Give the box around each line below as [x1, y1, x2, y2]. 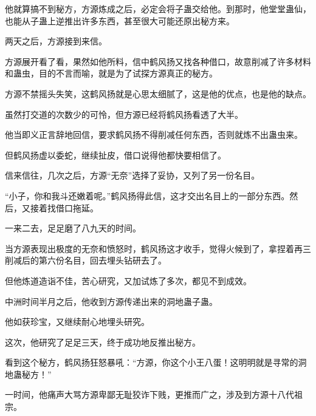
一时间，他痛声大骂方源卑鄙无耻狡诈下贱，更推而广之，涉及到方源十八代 [5, 388, 294, 401]
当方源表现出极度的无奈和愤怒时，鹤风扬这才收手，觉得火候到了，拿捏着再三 [5, 242, 311, 254]
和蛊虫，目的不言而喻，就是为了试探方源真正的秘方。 [5, 67, 218, 80]
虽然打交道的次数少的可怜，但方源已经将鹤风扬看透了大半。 [5, 107, 243, 120]
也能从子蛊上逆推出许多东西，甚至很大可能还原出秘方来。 [5, 14, 235, 27]
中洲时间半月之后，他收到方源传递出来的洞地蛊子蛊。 [5, 295, 218, 307]
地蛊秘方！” [5, 367, 52, 380]
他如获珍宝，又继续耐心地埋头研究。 [5, 315, 149, 328]
